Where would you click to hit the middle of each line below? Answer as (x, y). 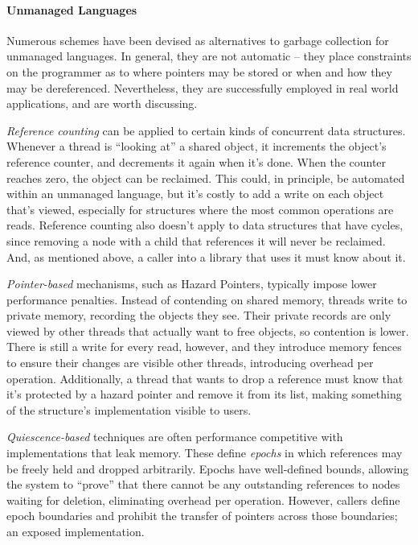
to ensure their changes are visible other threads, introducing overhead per (190, 363)
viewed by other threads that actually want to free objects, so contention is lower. (208, 330)
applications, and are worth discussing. (102, 103)
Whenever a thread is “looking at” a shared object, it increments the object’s (197, 146)
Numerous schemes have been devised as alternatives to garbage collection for (198, 40)
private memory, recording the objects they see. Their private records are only (199, 315)
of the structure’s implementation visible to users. (129, 409)
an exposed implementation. (76, 532)
